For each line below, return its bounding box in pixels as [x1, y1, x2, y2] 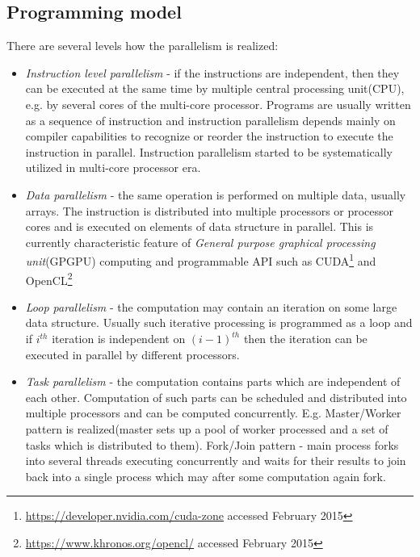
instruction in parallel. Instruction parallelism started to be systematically [25, 143, 393, 160]
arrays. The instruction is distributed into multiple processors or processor [25, 202, 394, 219]
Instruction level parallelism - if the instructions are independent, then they [25, 64, 400, 81]
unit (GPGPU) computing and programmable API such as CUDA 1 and [25, 250, 376, 269]
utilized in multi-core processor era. [25, 159, 201, 176]
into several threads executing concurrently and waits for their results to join [25, 452, 406, 469]
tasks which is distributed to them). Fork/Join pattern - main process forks [25, 436, 399, 453]
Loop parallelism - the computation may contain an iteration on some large [25, 298, 397, 315]
